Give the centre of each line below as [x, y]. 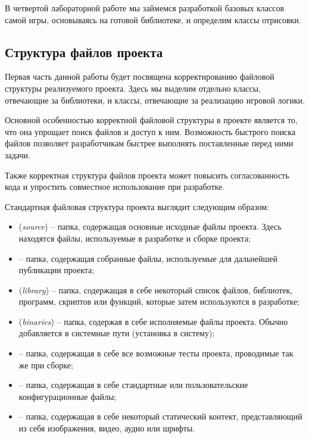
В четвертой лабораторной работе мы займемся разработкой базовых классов [145, 8]
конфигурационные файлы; [68, 396]
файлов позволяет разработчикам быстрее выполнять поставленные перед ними [149, 143]
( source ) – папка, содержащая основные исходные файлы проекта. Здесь [150, 226]
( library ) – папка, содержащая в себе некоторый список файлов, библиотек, [156, 290]
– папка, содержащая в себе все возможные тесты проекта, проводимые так [156, 353]
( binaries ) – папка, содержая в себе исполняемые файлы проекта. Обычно [153, 321]
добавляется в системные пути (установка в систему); [117, 333]
